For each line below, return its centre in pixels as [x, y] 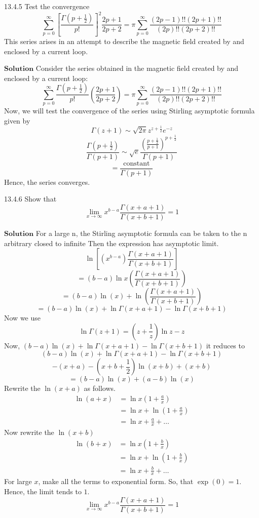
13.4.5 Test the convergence [47, 6]
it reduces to [225, 345]
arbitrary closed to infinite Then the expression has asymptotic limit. [112, 243]
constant [137, 163]
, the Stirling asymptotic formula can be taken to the [158, 233]
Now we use [22, 318]
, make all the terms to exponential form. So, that [116, 481]
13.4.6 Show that [30, 199]
